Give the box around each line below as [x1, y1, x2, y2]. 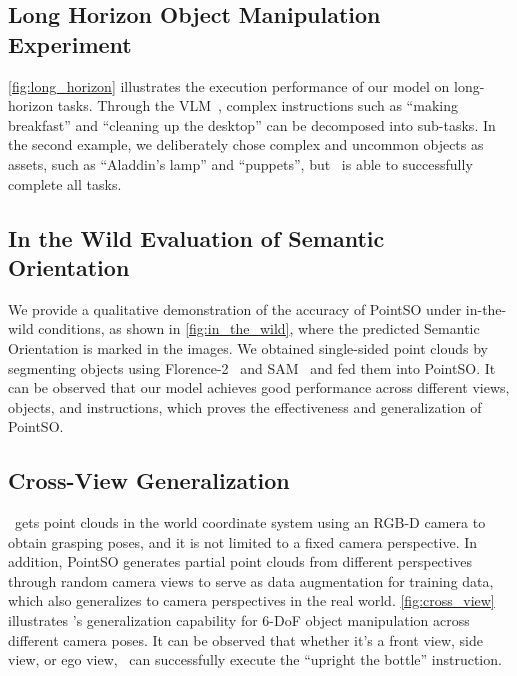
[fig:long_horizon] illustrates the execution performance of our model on [8, 75, 450, 96]
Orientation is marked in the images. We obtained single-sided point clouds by [8, 337, 488, 358]
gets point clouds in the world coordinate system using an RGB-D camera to [14, 512, 486, 533]
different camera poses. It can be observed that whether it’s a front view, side [8, 629, 483, 650]
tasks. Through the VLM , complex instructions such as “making [57, 95, 458, 116]
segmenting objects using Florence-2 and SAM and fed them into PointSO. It [8, 357, 496, 378]
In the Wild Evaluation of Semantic [8, 222, 385, 253]
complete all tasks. [8, 173, 122, 194]
